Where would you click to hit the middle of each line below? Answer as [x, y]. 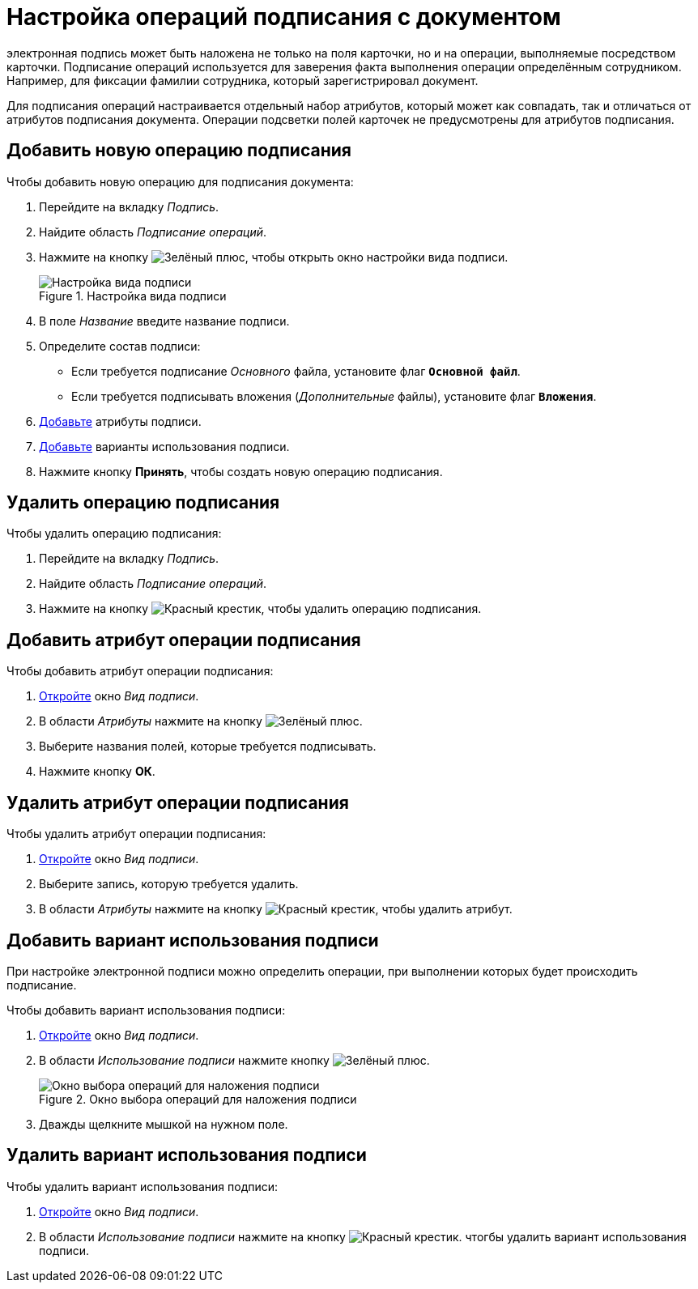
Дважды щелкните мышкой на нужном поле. [164, 1124]
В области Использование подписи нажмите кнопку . [234, 1060]
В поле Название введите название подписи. [164, 321]
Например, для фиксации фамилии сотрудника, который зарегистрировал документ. [243, 80]
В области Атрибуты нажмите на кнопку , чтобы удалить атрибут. [276, 909]
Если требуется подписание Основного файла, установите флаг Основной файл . [296, 371]
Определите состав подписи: [120, 346]
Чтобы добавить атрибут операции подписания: [140, 671]
